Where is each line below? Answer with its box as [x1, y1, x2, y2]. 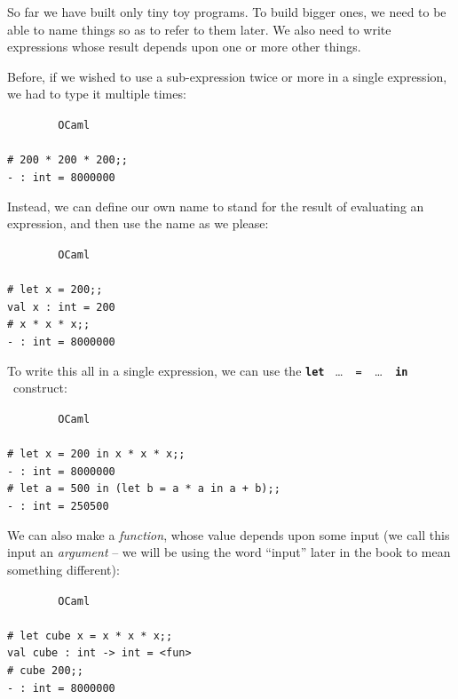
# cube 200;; [7, 664, 83, 678]
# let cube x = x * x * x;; [7, 629, 173, 642]
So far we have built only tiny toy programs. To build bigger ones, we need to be [7, 3, 446, 20]
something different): [7, 560, 120, 578]
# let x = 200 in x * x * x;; [7, 448, 186, 461]
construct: [12, 378, 67, 397]
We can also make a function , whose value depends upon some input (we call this [7, 525, 450, 544]
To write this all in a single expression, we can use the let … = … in [7, 361, 408, 379]
